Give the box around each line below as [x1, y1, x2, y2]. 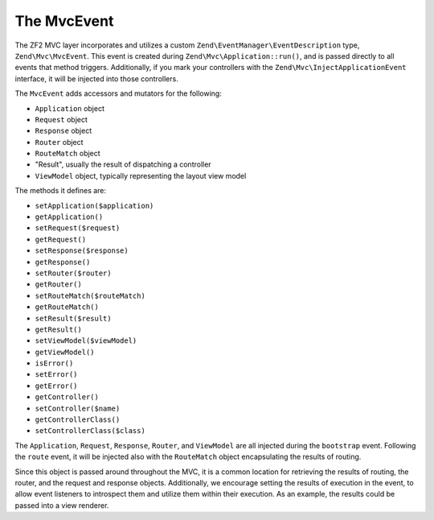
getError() [35, 381, 78, 390]
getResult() [35, 324, 82, 334]
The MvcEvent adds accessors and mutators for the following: [14, 89, 223, 98]
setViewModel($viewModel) [35, 336, 137, 345]
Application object [35, 103, 104, 113]
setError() [35, 370, 78, 379]
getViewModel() [35, 347, 96, 357]
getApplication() [35, 213, 104, 221]
